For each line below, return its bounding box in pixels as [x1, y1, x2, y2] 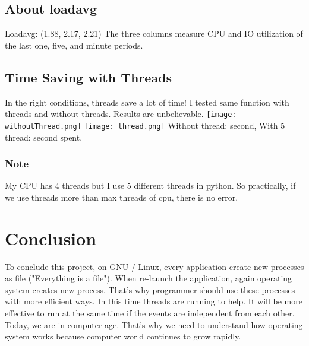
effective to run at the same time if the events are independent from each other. [5, 307, 295, 319]
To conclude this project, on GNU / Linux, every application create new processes [5, 260, 304, 272]
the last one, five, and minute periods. [5, 39, 143, 51]
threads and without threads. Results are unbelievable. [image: [5, 107, 237, 120]
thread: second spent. [5, 131, 83, 143]
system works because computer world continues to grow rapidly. [5, 330, 241, 342]
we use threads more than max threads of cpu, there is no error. [5, 191, 238, 203]
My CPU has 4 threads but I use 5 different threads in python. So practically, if [5, 179, 296, 192]
